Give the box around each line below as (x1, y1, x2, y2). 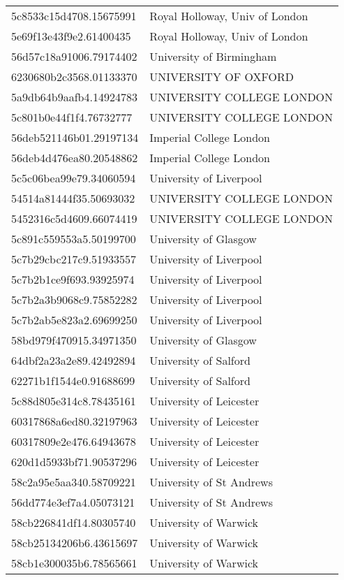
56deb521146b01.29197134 (11, 129, 139, 145)
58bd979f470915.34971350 (11, 332, 137, 348)
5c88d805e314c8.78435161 (11, 393, 136, 409)
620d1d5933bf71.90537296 (11, 454, 137, 470)
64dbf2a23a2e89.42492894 (11, 352, 136, 368)
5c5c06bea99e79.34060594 (11, 170, 136, 186)
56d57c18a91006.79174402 (11, 48, 137, 64)
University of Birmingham (149, 48, 277, 64)
